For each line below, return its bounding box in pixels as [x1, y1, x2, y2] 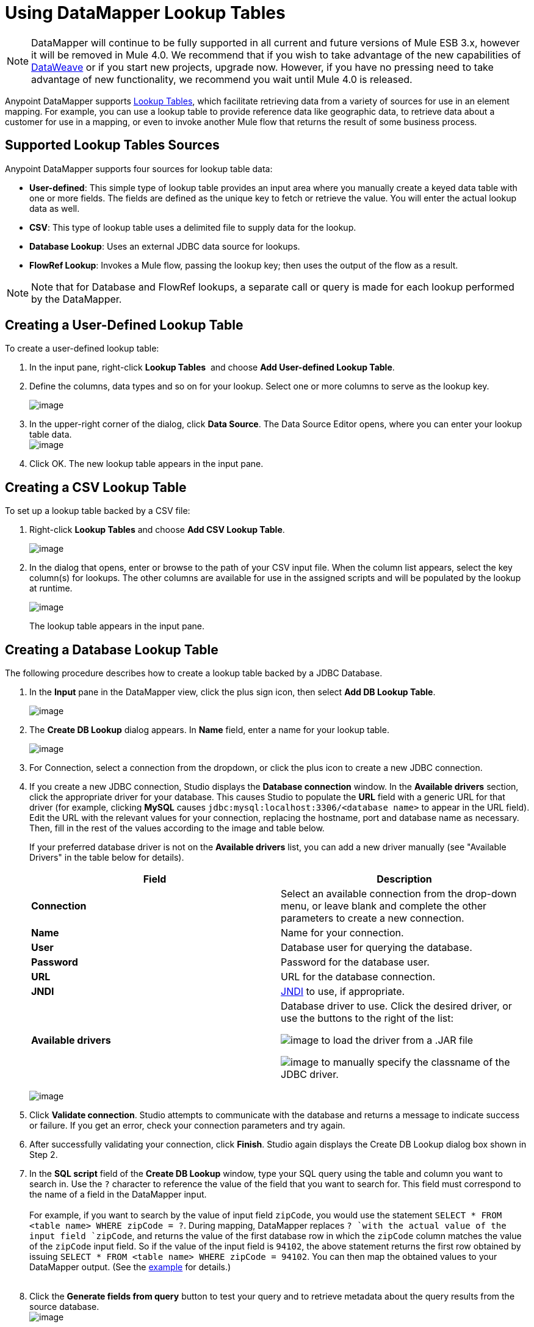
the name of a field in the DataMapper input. [29, 1189, 207, 1200]
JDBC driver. [281, 1068, 339, 1081]
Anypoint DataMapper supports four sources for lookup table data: [5, 163, 273, 174]
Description [377, 873, 432, 886]
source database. [29, 1301, 99, 1312]
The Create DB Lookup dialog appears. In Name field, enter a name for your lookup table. [29, 725, 389, 736]
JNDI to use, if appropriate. [281, 985, 405, 998]
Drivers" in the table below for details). [29, 852, 184, 863]
